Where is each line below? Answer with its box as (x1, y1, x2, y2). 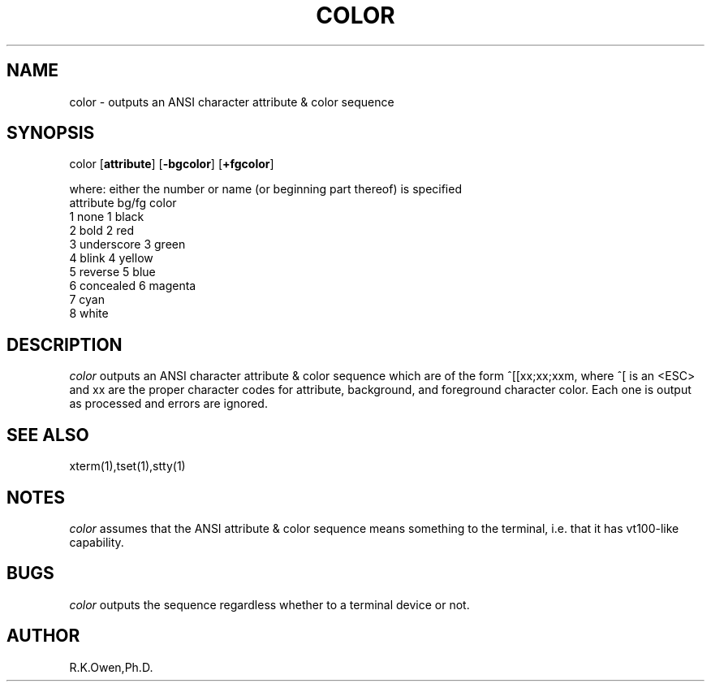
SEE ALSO (6, 424, 89, 445)
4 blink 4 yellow (69, 251, 153, 266)
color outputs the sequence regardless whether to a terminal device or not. (69, 597, 470, 612)
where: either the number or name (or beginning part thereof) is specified (69, 182, 462, 197)
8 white (69, 306, 109, 321)
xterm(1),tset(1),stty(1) (69, 459, 186, 474)
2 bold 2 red (69, 223, 134, 238)
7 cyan (69, 292, 105, 307)
